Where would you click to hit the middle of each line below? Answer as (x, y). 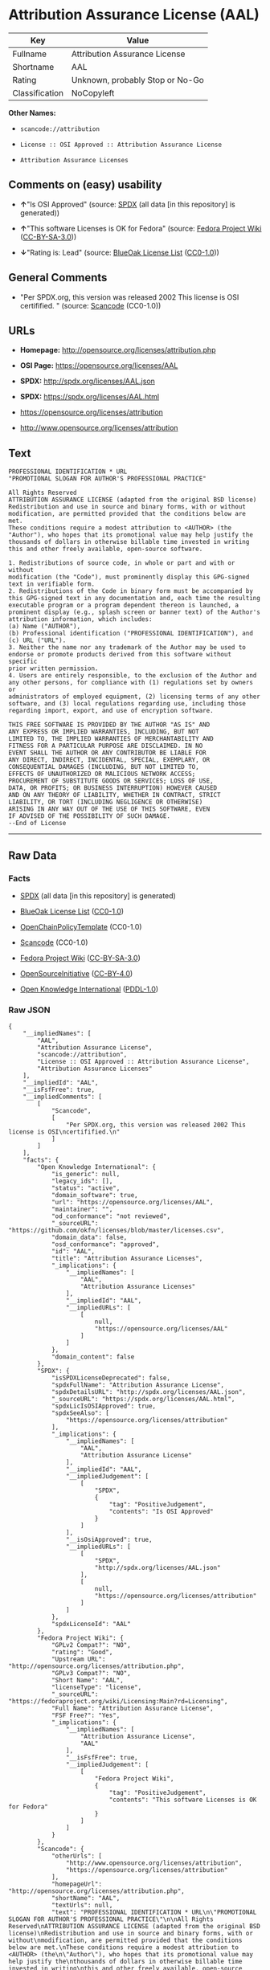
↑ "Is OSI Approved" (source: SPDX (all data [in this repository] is (127, 204)
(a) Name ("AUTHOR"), (45, 627)
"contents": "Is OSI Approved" (162, 1512)
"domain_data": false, (89, 1238)
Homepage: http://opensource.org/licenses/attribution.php (118, 350)
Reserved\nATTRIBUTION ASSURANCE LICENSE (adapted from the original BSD (135, 1927)
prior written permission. (53, 668)
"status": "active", (86, 1188)
